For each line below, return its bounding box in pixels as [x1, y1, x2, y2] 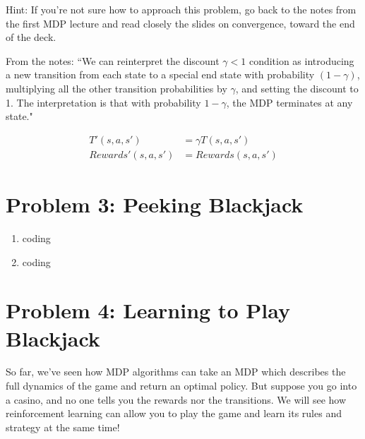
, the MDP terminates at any [226, 95, 353, 109]
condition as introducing [249, 53, 354, 68]
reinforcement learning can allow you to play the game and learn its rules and [6, 406, 342, 421]
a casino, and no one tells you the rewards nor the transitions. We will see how [6, 392, 347, 407]
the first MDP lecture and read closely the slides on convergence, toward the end [6, 16, 355, 30]
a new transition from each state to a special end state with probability [6, 67, 315, 82]
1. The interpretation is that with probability [6, 95, 201, 109]
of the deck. [6, 30, 56, 44]
